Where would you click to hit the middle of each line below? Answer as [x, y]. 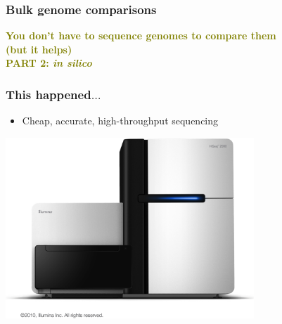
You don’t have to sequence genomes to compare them [141, 35]
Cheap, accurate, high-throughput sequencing [120, 121]
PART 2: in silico [49, 63]
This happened [49, 94]
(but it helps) [39, 49]
